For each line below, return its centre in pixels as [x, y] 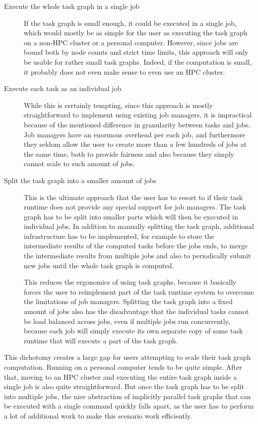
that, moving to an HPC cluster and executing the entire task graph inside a [121, 376]
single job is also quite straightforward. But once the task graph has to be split [124, 386]
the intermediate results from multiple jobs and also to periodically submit [137, 256]
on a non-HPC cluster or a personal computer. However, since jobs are [131, 42]
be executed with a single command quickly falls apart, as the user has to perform [129, 406]
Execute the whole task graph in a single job [72, 6]
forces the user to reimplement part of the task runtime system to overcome [139, 291]
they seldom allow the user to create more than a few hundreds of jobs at [135, 144]
